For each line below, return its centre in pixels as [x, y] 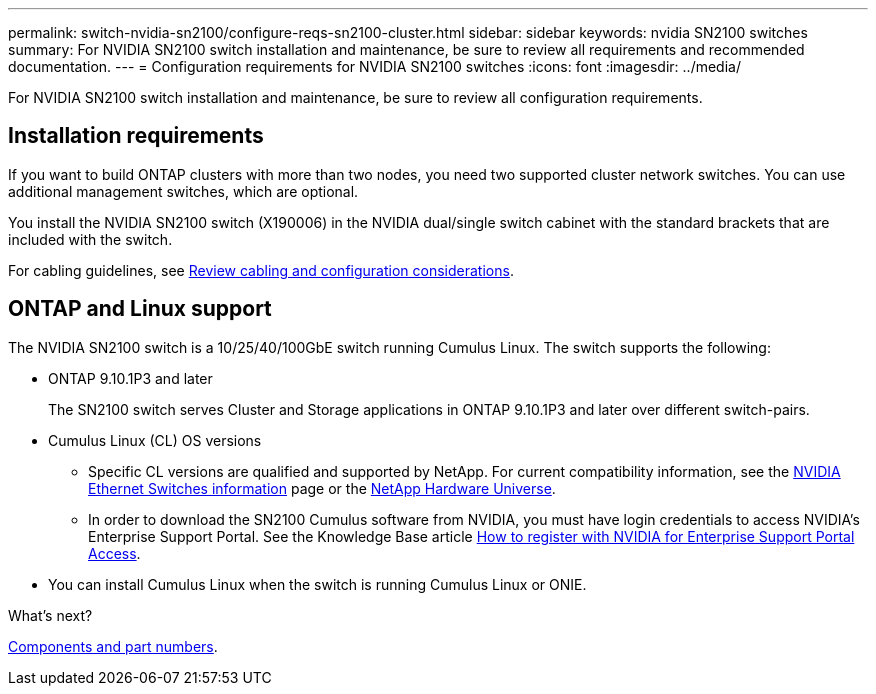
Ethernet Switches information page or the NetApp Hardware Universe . [322, 488]
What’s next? [50, 615]
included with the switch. [90, 239]
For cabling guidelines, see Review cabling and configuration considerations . [261, 270]
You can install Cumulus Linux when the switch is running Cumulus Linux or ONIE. [317, 584]
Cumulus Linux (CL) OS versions [155, 440]
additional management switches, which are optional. [183, 191]
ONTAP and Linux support [140, 309]
